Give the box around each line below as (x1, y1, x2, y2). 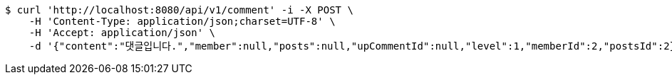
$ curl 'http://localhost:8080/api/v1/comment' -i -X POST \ (5, 4, 353, 16)
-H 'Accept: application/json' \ (29, 27, 216, 38)
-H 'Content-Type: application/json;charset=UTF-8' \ (29, 16, 336, 27)
